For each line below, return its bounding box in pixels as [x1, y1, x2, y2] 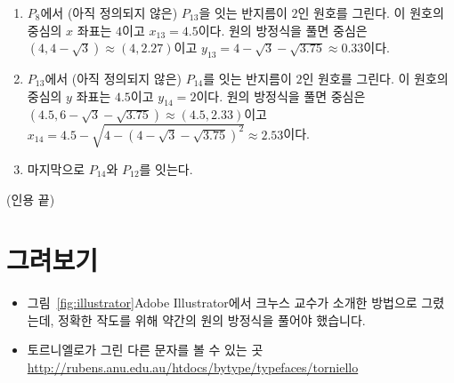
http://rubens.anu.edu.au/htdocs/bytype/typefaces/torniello [27, 358, 359, 377]
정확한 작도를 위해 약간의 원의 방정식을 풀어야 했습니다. [58, 310, 366, 329]
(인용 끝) [6, 189, 55, 208]
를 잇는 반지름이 [203, 68, 292, 87]
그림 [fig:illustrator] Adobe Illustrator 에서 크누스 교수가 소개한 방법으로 [27, 293, 418, 312]
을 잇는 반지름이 [199, 4, 288, 21]
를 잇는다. [139, 159, 193, 178]
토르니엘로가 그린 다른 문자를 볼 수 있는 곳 [27, 340, 263, 359]
